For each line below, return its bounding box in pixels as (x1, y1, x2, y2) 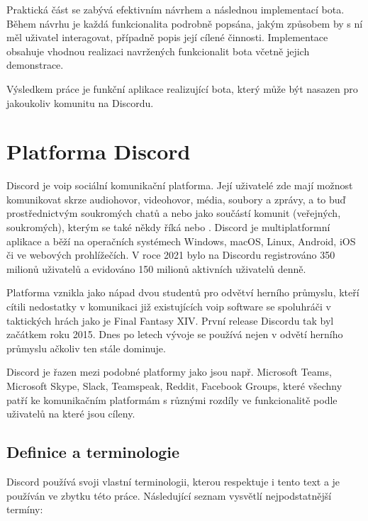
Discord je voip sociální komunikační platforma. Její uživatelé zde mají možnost (6, 178, 353, 193)
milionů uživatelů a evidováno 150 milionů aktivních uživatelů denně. (6, 261, 306, 276)
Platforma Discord (6, 137, 191, 166)
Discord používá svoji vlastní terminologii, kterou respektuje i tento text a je (6, 474, 340, 488)
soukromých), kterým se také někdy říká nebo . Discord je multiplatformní (6, 220, 330, 235)
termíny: (6, 502, 43, 517)
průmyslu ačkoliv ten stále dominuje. (6, 340, 166, 355)
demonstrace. (6, 57, 64, 72)
